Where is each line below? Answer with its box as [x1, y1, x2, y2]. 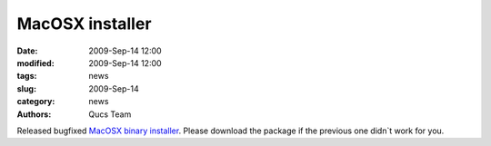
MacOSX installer [16, 14, 152, 34]
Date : [16, 45, 38, 56]
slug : [16, 83, 36, 94]
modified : [16, 57, 55, 68]
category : [16, 96, 55, 107]
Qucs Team [88, 109, 132, 120]
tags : [16, 71, 37, 82]
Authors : [16, 109, 52, 120]
